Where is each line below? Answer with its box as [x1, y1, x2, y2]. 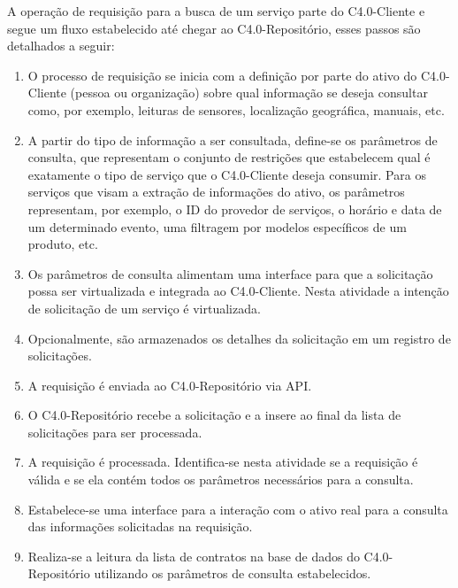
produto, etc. [27, 235, 98, 253]
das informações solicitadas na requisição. [27, 517, 253, 536]
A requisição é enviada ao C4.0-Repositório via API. [27, 375, 312, 394]
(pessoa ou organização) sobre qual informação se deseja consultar [70, 83, 428, 102]
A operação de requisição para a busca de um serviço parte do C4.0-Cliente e [7, 2, 425, 19]
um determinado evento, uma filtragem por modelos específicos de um [27, 217, 407, 236]
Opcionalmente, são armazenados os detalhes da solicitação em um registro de [27, 329, 451, 347]
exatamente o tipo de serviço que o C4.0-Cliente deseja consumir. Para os [27, 165, 426, 183]
